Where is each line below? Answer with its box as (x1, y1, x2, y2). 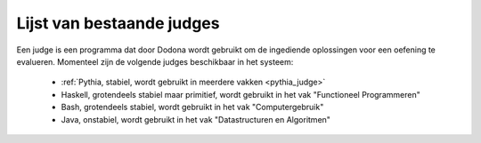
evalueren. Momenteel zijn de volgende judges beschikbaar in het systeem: (16, 56, 294, 67)
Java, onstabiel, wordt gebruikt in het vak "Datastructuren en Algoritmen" (61, 114, 331, 124)
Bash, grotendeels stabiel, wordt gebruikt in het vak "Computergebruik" (61, 102, 324, 113)
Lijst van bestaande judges (16, 13, 220, 33)
